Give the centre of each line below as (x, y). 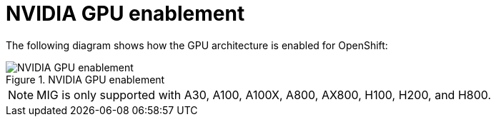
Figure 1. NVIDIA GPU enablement (85, 79)
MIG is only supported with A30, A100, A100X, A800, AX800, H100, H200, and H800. (264, 95)
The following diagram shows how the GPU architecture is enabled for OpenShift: (197, 45)
